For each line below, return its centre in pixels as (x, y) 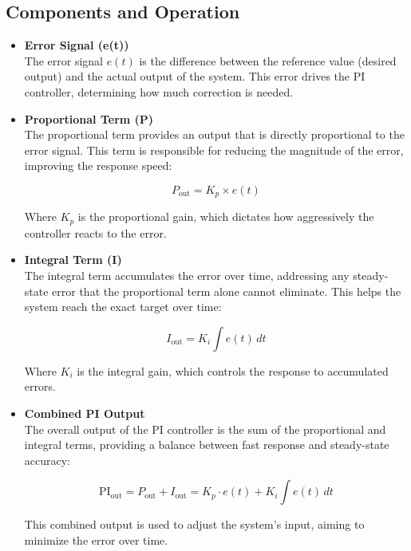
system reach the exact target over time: (123, 307)
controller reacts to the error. (95, 232)
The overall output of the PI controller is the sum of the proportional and (205, 429)
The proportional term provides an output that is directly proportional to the (214, 134)
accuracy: (47, 460)
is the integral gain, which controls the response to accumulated (233, 370)
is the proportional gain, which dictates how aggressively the (226, 216)
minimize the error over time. (96, 539)
